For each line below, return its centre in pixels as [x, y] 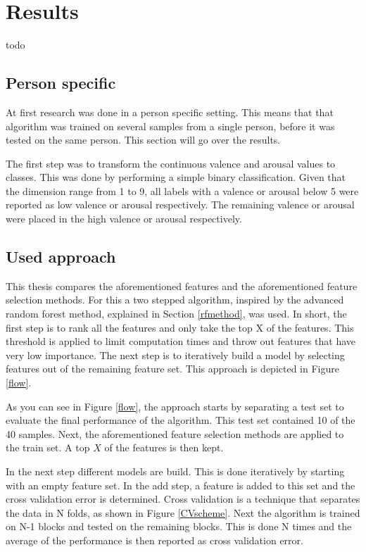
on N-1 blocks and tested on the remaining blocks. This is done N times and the [179, 526]
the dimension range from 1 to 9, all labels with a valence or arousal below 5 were [182, 190]
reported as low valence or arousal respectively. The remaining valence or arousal [180, 205]
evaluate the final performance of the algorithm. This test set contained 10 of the [181, 420]
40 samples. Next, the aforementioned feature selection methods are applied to [175, 433]
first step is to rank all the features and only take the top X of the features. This [180, 327]
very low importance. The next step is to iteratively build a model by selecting [175, 355]
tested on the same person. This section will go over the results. [143, 140]
